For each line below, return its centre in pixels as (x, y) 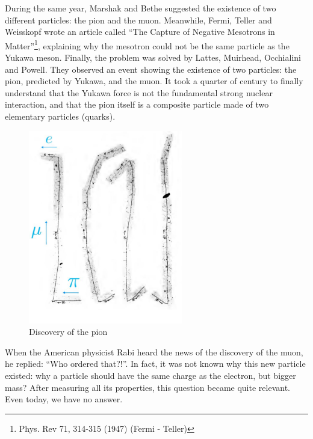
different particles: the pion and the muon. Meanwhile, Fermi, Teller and (138, 20)
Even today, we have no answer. (64, 399)
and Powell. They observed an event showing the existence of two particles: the (151, 69)
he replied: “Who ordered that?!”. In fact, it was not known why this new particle (155, 364)
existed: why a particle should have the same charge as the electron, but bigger (150, 375)
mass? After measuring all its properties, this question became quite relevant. (147, 387)
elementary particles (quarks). (60, 116)
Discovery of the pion (68, 332)
